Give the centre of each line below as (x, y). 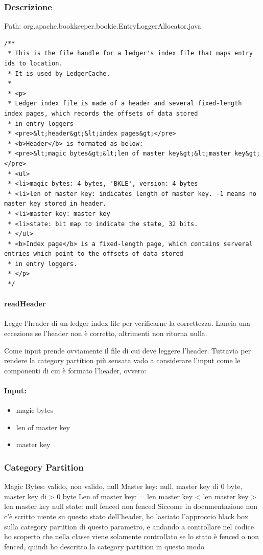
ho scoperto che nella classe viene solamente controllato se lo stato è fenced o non (131, 536)
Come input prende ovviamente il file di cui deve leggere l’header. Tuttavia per (128, 350)
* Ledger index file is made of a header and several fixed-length (125, 104)
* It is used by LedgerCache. (59, 73)
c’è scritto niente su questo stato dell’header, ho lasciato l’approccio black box (126, 516)
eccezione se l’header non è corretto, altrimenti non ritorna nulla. (106, 333)
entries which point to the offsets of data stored (94, 254)
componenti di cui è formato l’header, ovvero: (75, 370)
